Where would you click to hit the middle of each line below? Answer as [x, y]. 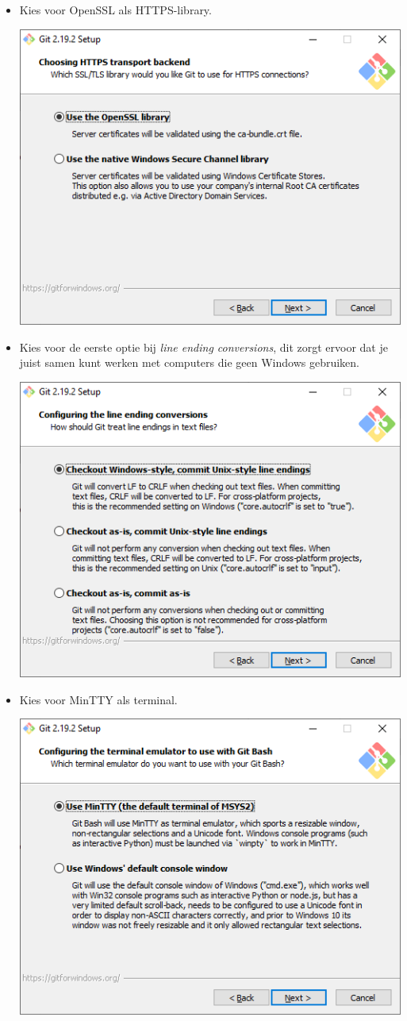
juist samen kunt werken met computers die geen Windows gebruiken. [189, 362]
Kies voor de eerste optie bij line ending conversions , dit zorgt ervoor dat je [203, 347]
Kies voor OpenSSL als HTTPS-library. [115, 10]
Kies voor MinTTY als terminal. [98, 699]
